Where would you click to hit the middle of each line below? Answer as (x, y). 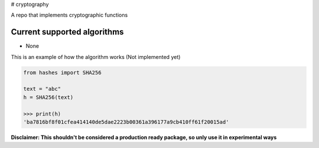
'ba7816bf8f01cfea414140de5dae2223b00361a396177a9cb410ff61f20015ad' (126, 122)
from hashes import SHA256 (62, 73)
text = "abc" (42, 89)
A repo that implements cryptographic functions (69, 15)
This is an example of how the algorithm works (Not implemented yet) (96, 57)
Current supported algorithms (67, 32)
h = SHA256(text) (48, 97)
